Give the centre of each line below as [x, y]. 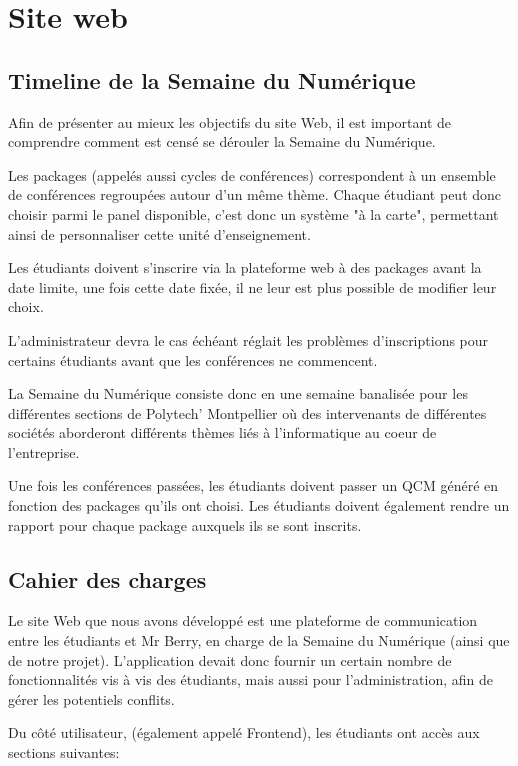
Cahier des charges [107, 578]
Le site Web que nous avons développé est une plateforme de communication [243, 620]
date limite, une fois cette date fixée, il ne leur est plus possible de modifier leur [252, 286]
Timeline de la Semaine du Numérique [212, 79]
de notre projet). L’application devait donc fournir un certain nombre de [230, 659]
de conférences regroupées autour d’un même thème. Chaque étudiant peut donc [255, 194]
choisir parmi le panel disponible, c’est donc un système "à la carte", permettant [253, 213]
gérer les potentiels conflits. [91, 698]
